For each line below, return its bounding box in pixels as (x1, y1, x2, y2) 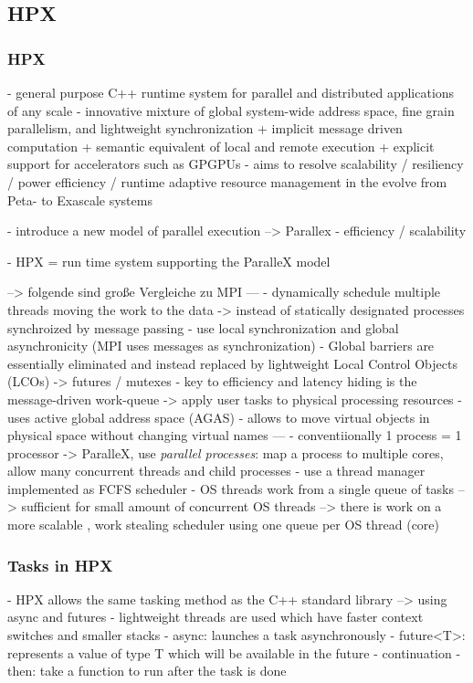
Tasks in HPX (7, 553, 113, 576)
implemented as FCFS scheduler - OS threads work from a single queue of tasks (7, 478, 455, 498)
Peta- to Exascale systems (7, 190, 152, 209)
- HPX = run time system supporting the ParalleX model (7, 251, 331, 270)
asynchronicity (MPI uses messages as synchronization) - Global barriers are (7, 336, 435, 355)
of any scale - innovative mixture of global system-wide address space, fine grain (7, 100, 455, 120)
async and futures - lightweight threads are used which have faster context (7, 607, 424, 626)
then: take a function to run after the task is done (7, 661, 287, 680)
